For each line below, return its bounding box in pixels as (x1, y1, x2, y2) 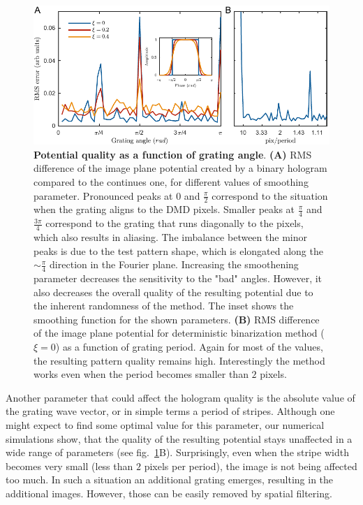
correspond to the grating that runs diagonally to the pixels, (45, 216, 304, 230)
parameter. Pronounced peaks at (34, 188, 173, 203)
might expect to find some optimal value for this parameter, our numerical (6, 418, 325, 432)
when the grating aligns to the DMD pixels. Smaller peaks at (34, 202, 295, 217)
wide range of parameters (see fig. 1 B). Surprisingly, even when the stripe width (6, 445, 349, 460)
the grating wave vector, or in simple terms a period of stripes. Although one (6, 404, 335, 418)
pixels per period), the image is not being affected (144, 458, 357, 473)
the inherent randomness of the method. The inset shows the (34, 298, 294, 313)
